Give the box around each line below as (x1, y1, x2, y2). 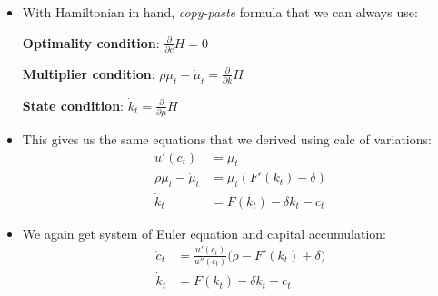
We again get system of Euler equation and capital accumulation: (22, 223, 386, 242)
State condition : (22, 95, 124, 114)
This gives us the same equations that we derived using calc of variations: (22, 130, 432, 149)
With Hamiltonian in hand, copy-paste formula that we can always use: (22, 3, 418, 21)
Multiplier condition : (22, 64, 155, 83)
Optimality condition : (22, 33, 160, 52)
